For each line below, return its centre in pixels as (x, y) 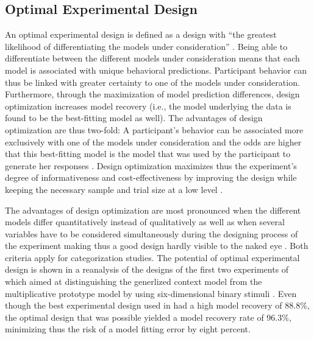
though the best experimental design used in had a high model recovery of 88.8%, (157, 305)
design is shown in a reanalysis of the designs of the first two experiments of (147, 269)
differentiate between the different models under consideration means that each (152, 58)
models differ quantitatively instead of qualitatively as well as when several (145, 222)
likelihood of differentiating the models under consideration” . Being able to (146, 46)
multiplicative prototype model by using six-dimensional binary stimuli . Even (151, 293)
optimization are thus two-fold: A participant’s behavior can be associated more (154, 129)
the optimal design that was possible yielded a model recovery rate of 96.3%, (148, 317)
